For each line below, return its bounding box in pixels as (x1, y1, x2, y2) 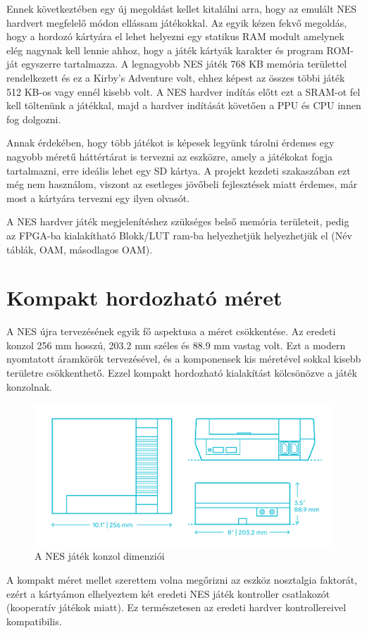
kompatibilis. (6, 613, 62, 628)
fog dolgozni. (6, 111, 61, 126)
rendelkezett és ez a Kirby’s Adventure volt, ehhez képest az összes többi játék (6, 70, 345, 84)
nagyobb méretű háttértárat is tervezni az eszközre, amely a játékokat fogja (6, 149, 333, 163)
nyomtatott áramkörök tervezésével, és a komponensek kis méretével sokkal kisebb (6, 351, 361, 366)
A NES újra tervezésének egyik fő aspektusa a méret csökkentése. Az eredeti (6, 324, 336, 339)
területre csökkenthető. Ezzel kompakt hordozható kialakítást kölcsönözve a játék (6, 365, 357, 380)
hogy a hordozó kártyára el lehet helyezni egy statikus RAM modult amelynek (6, 29, 344, 44)
